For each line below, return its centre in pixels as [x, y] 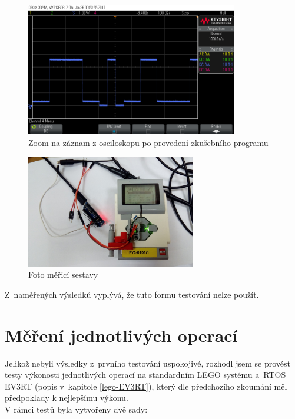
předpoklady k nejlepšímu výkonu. [67, 398]
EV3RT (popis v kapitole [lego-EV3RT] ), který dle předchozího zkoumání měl [146, 386]
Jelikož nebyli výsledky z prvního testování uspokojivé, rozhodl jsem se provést [147, 363]
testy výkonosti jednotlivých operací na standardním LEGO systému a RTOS [145, 375]
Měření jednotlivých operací [121, 335]
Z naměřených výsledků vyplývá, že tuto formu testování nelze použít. [132, 294]
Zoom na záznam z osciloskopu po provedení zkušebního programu [148, 142]
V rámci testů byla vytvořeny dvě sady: [76, 409]
